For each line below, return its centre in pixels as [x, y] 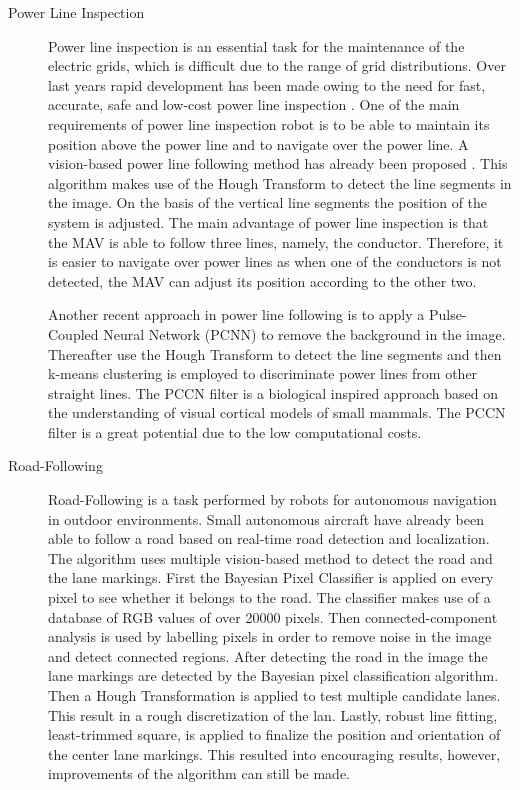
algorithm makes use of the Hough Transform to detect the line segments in [280, 182]
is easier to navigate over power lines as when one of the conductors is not [275, 261]
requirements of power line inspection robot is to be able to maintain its [269, 123]
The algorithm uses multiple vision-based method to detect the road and [270, 557]
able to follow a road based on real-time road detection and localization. [269, 538]
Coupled [73, 333]
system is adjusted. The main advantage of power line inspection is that [268, 221]
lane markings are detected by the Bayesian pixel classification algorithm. [273, 675]
